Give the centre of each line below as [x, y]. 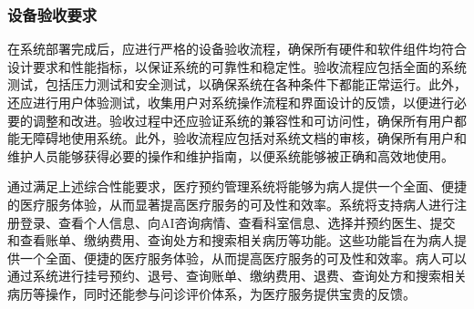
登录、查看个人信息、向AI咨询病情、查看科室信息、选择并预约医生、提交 [237, 222]
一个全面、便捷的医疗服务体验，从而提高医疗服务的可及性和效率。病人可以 [243, 257]
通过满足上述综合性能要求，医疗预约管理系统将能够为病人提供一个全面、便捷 [237, 186]
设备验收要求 [52, 14]
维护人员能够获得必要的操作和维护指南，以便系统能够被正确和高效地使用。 [231, 155]
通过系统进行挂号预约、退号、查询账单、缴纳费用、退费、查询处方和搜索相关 [237, 276]
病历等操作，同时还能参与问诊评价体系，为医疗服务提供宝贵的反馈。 [211, 293]
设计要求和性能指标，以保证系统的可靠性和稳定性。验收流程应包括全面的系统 [237, 66]
